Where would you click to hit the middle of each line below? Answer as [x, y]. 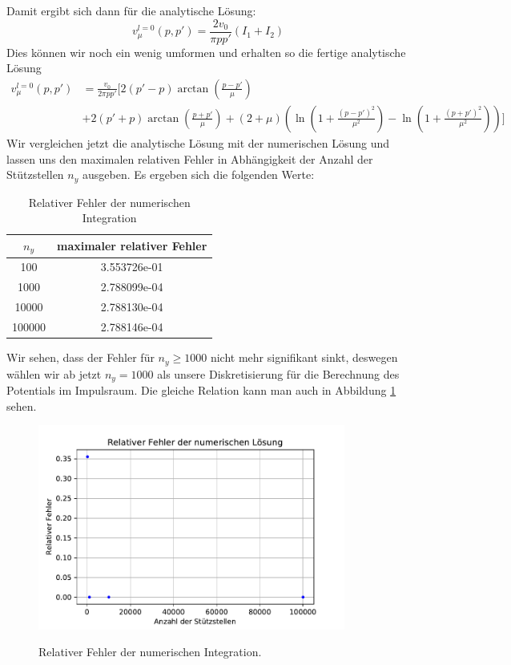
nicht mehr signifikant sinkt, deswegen [304, 357]
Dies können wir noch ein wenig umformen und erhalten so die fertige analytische [206, 52]
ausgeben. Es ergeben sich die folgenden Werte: [198, 174]
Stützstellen [35, 174]
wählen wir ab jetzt [54, 373]
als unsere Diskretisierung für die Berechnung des [278, 373]
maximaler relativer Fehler [132, 246]
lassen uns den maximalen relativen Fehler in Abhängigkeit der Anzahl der [190, 158]
